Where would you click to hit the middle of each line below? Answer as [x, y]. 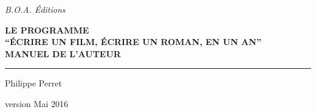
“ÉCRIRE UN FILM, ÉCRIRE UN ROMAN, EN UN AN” [133, 42]
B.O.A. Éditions [35, 9]
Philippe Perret [33, 83]
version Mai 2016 [36, 103]
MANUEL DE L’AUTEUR [63, 53]
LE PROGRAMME [47, 30]
